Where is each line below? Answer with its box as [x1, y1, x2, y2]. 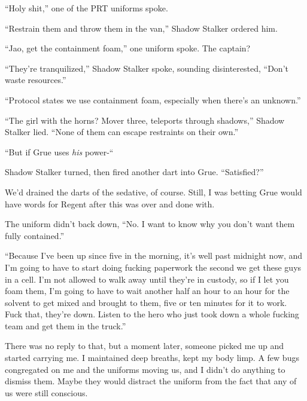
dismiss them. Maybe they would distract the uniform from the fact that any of [5, 375, 297, 387]
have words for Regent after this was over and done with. [5, 197, 215, 210]
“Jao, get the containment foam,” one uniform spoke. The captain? [5, 42, 251, 54]
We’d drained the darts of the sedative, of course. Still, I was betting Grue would [5, 185, 302, 198]
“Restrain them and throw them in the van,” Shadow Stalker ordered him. [5, 22, 278, 34]
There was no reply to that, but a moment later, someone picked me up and [5, 339, 284, 352]
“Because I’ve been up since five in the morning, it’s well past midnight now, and [5, 249, 303, 262]
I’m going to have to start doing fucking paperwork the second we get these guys [5, 261, 302, 273]
